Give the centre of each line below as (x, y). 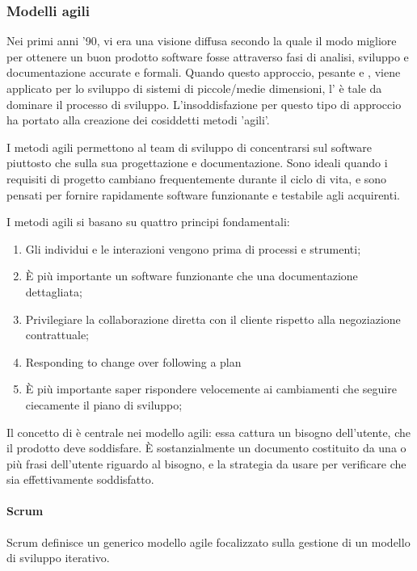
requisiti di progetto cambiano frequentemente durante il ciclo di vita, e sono (197, 178)
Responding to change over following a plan (133, 361)
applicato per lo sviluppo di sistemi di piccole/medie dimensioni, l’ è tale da (194, 88)
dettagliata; (54, 291)
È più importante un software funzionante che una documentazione (192, 276)
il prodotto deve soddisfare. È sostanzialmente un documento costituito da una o (206, 448)
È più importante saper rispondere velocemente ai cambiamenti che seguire (211, 389)
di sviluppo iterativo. (58, 558)
